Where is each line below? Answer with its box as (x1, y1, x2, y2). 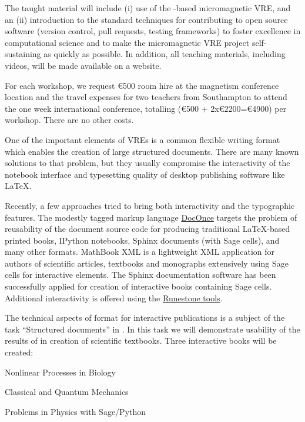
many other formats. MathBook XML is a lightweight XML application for (5, 245, 274, 258)
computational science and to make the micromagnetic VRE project (5, 36, 250, 48)
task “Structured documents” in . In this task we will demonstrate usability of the (5, 323, 300, 335)
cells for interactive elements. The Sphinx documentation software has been (5, 268, 276, 281)
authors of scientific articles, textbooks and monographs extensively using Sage (5, 257, 289, 269)
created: (5, 346, 33, 358)
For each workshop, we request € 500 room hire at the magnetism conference (5, 79, 279, 91)
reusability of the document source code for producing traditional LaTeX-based (5, 222, 290, 235)
